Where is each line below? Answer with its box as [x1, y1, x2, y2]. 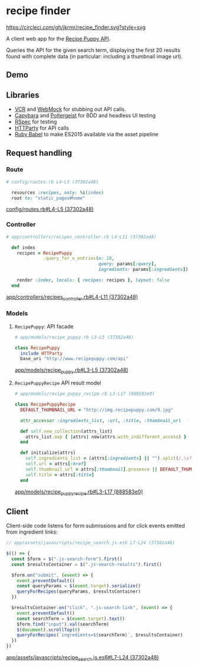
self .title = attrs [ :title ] [25, 472, 94, 478]
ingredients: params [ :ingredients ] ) [98, 267, 189, 273]
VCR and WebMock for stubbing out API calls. [14, 106, 126, 113]
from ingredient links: [6, 528, 58, 535]
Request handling [6, 148, 72, 158]
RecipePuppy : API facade [14, 323, 74, 330]
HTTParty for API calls [14, 125, 70, 132]
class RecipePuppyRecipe [14, 401, 76, 408]
